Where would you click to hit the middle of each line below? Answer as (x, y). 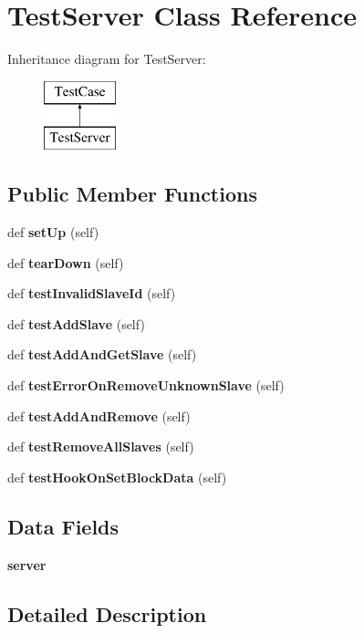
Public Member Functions (132, 194)
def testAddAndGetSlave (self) (102, 354)
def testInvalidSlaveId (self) (92, 293)
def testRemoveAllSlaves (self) (101, 446)
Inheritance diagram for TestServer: (107, 59)
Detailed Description (107, 613)
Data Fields (63, 526)
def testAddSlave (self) (76, 323)
